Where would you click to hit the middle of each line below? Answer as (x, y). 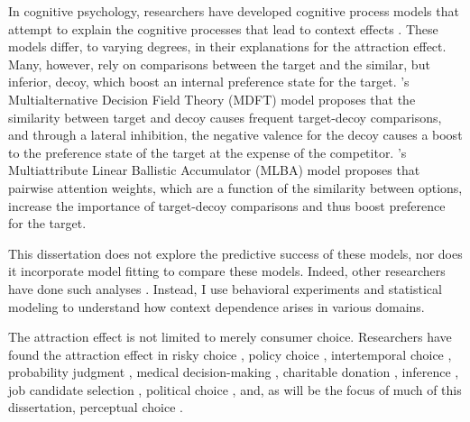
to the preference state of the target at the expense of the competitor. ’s (207, 152)
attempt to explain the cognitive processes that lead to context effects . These (223, 28)
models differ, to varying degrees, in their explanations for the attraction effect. (227, 46)
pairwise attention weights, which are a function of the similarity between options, (235, 187)
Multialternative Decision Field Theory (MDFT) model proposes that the (212, 99)
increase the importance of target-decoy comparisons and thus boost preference (227, 205)
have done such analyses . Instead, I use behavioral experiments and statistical (225, 288)
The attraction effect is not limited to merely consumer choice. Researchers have (230, 337)
